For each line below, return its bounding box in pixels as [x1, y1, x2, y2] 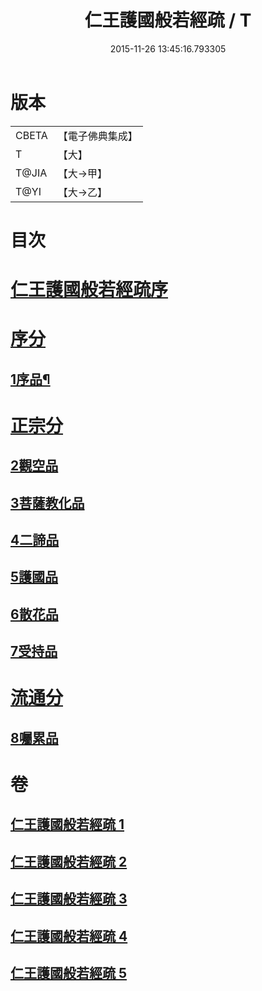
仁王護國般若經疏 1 [10, 816, 125, 833]
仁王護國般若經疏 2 [10, 853, 128, 870]
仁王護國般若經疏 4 [10, 927, 128, 945]
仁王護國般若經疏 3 [10, 891, 128, 908]
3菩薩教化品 [10, 494, 85, 511]
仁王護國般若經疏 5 [10, 964, 128, 981]
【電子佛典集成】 [57, 129, 138, 143]
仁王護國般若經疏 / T [84, 9, 252, 32]
